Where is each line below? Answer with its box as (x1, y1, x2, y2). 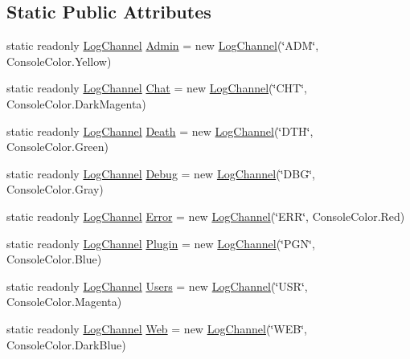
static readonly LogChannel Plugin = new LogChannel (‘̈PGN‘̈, (6, 235, 315, 251)
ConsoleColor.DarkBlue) (6, 336, 126, 353)
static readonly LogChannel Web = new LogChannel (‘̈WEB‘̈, (6, 320, 307, 337)
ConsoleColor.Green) (6, 138, 109, 155)
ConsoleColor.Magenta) (6, 293, 122, 310)
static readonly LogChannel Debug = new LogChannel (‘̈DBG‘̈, (6, 165, 315, 182)
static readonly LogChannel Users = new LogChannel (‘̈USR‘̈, (6, 277, 308, 294)
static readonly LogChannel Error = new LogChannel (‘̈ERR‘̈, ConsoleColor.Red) (6, 207, 405, 224)
